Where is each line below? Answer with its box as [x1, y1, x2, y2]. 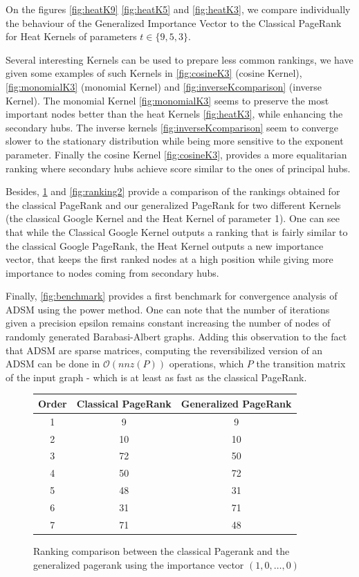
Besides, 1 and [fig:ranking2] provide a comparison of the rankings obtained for [6, 184, 340, 199]
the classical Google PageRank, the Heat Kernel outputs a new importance [6, 238, 324, 253]
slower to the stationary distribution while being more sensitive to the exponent [6, 134, 344, 148]
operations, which [169, 356, 244, 371]
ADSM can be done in [6, 356, 100, 371]
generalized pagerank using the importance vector [33, 557, 244, 571]
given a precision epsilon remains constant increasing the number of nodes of [6, 315, 331, 330]
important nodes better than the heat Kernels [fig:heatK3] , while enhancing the [6, 107, 343, 121]
